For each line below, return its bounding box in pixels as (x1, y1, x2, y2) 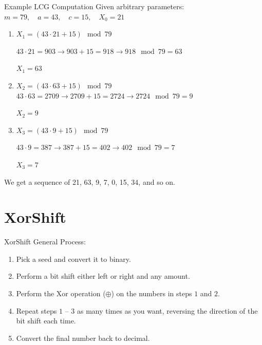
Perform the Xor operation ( (16, 288, 106, 299)
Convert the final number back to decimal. (16, 332, 150, 343)
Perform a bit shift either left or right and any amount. (16, 271, 190, 281)
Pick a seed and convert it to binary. (16, 253, 131, 264)
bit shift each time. (16, 315, 76, 326)
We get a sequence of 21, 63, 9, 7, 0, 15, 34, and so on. (4, 176, 176, 187)
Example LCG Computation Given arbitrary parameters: (4, 1, 184, 11)
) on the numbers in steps (111, 288, 192, 299)
